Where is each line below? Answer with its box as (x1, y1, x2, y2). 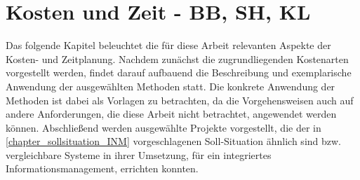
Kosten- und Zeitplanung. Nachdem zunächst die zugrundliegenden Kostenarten (6, 51, 349, 66)
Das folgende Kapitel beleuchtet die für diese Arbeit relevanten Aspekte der (6, 38, 331, 53)
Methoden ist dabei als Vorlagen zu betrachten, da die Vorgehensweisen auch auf (6, 92, 354, 107)
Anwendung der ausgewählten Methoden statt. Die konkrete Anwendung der (6, 78, 335, 93)
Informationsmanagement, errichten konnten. (6, 161, 199, 176)
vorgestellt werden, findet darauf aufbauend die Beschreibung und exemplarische (6, 65, 352, 80)
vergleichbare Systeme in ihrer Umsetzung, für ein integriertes (6, 147, 272, 162)
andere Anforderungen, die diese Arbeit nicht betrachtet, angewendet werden (6, 106, 337, 121)
